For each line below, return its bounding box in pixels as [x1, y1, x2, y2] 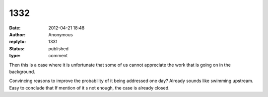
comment [48, 53, 68, 59]
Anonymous [48, 31, 73, 37]
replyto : [9, 39, 26, 45]
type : [9, 53, 21, 59]
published [48, 45, 69, 52]
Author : [9, 31, 26, 37]
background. [9, 69, 36, 75]
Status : [9, 45, 25, 52]
